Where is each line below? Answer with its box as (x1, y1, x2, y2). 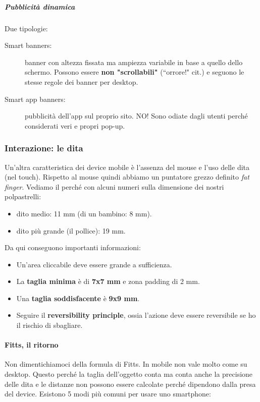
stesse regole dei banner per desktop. (25, 76, 138, 87)
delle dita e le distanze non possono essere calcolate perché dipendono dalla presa (5, 378, 256, 389)
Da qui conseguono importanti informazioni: (5, 242, 141, 253)
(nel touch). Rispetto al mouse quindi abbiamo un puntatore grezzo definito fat (5, 171, 249, 182)
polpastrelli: (5, 191, 41, 202)
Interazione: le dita (5, 142, 83, 154)
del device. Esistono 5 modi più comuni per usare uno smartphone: (5, 388, 211, 399)
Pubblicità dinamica (5, 1, 75, 12)
